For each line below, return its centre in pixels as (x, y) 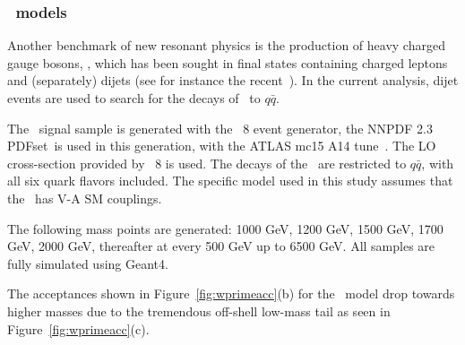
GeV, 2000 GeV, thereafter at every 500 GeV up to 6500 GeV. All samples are (221, 246)
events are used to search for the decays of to (134, 98)
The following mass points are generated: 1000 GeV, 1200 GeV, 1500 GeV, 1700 (225, 228)
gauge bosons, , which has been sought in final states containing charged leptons (228, 62)
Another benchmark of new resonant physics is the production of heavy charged (226, 45)
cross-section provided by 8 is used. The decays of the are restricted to (207, 163)
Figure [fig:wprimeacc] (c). (78, 328)
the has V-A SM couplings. (85, 198)
